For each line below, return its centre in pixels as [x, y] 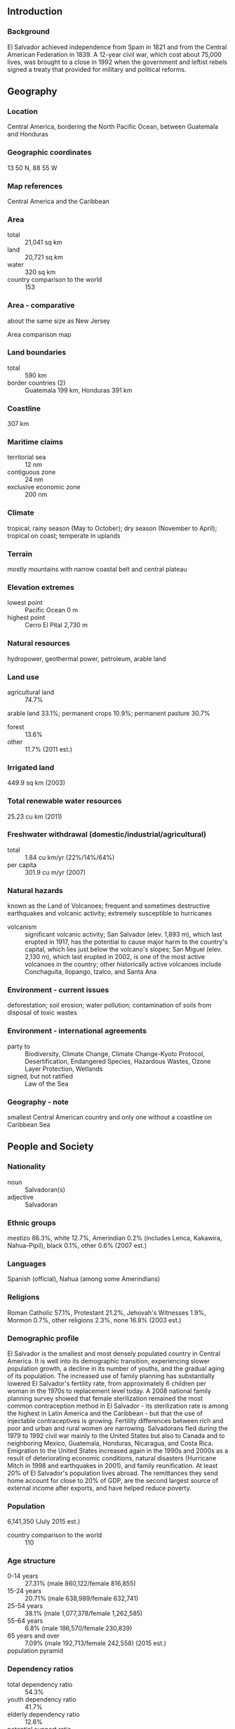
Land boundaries [37, 352]
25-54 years [25, 1606]
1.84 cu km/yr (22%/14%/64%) [70, 857]
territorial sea [27, 457]
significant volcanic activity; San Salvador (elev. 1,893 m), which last [123, 934]
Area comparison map [39, 334]
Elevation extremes [41, 587]
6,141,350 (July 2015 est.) [44, 1522]
